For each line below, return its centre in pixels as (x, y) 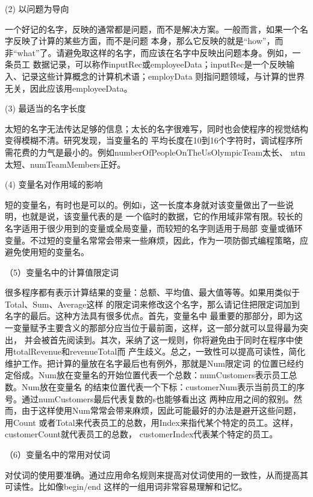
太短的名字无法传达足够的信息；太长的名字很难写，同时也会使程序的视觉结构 (156, 128)
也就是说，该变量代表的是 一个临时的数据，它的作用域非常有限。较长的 (162, 216)
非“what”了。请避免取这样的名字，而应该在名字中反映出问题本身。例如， (149, 52)
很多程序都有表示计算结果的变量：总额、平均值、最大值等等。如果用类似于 (152, 292)
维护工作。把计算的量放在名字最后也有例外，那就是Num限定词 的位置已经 (150, 363)
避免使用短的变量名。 (47, 252)
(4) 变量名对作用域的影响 (54, 184)
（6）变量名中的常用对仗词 (57, 454)
